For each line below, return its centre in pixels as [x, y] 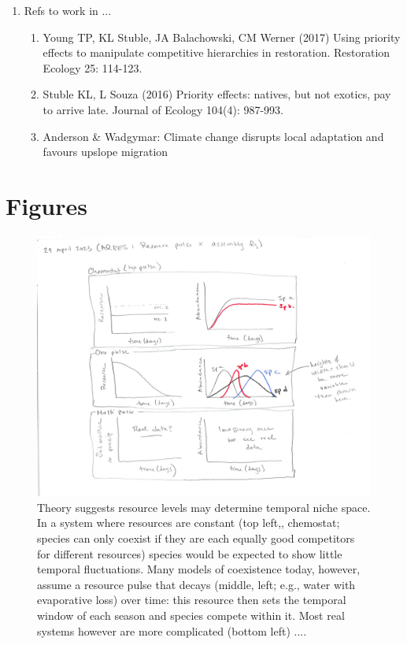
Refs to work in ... [68, 10]
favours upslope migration [105, 152]
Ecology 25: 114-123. [92, 67]
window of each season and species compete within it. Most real [191, 615]
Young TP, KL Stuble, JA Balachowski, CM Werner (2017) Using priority [222, 37]
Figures [46, 205]
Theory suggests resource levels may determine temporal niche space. [204, 507]
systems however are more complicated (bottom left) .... [172, 630]
